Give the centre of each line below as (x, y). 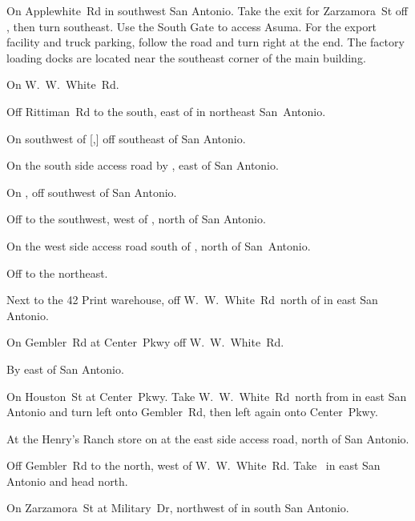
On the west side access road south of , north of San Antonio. (159, 245)
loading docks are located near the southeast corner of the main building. (186, 57)
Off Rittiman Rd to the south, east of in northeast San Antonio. (166, 111)
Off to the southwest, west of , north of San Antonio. (136, 219)
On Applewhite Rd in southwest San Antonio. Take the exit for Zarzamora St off (207, 10)
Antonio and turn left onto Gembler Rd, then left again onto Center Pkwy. (192, 412)
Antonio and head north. (67, 481)
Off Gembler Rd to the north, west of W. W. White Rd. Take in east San (193, 465)
